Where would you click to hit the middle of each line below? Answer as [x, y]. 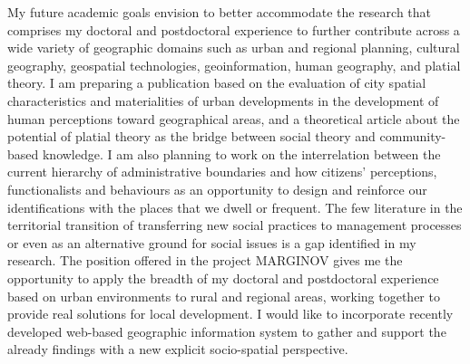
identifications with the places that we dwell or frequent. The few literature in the [235, 207]
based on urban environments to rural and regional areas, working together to [224, 296]
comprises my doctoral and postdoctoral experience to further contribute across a [234, 29]
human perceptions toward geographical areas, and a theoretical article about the [234, 118]
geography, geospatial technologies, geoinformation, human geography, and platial [234, 65]
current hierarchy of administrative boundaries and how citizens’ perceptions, [222, 172]
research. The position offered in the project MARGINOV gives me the [205, 260]
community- [413, 136]
